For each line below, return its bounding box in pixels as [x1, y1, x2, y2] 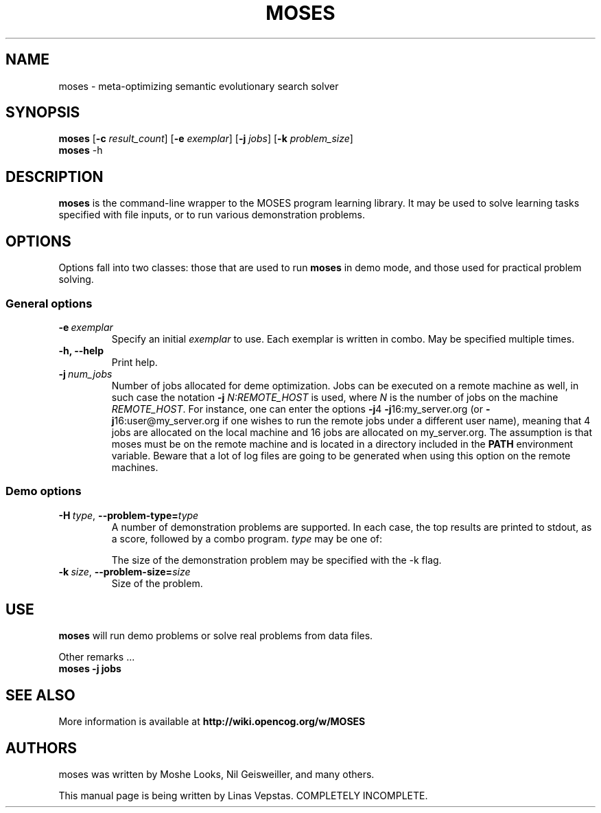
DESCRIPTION [5, 168, 104, 185]
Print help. [111, 356, 158, 368]
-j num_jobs [58, 367, 113, 380]
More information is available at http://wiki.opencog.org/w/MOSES [58, 715, 366, 728]
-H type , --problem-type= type [58, 509, 199, 521]
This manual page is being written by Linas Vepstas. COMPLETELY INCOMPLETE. [58, 790, 428, 802]
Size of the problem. [111, 577, 203, 589]
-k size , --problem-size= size [58, 565, 191, 577]
